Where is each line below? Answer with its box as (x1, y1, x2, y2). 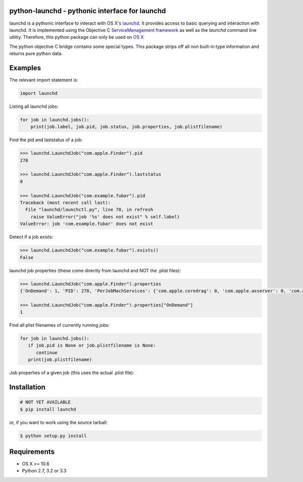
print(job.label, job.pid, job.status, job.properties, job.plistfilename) (30, 124, 223, 130)
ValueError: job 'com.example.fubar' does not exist (20, 221, 154, 227)
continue (36, 349, 58, 355)
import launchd (20, 90, 58, 96)
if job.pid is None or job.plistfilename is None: (28, 343, 156, 348)
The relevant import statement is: (9, 77, 78, 83)
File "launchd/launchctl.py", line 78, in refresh (25, 207, 154, 213)
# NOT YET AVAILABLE (20, 399, 71, 405)
